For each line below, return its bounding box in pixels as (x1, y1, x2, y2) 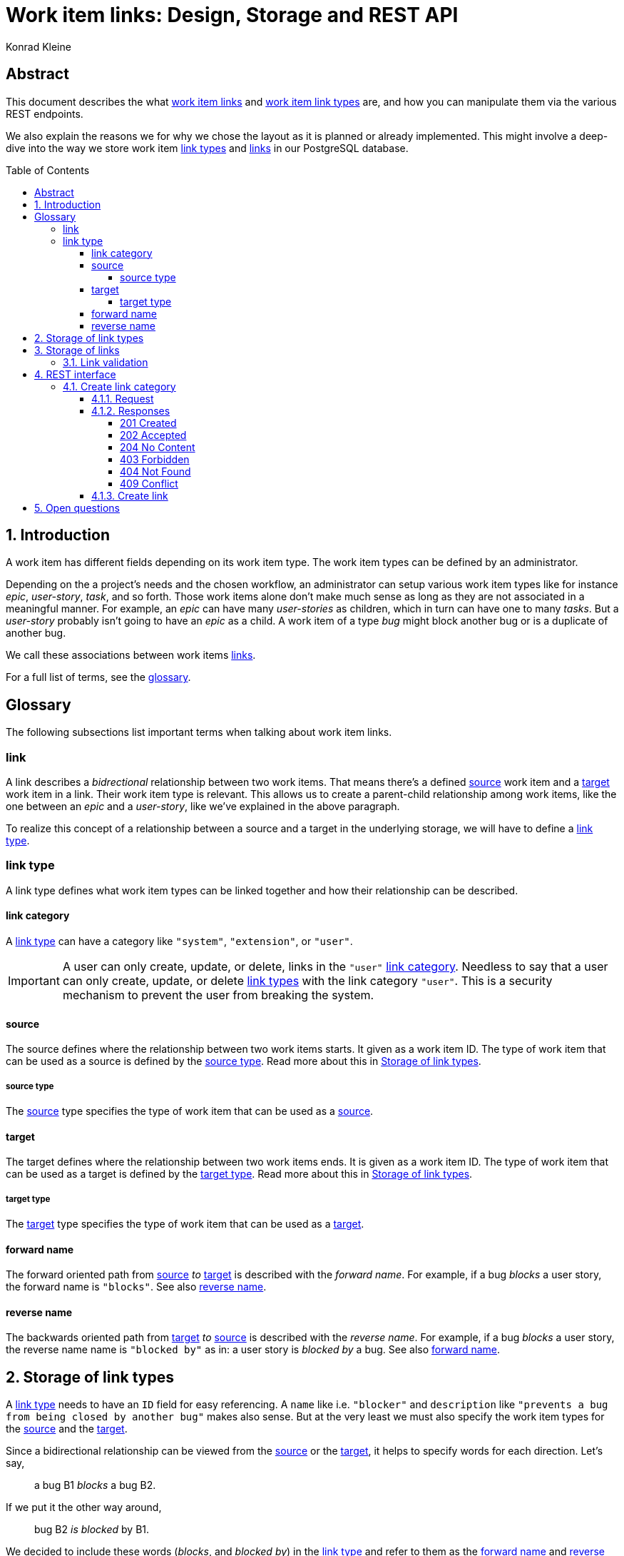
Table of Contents (6, 163, 90, 176)
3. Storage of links (34, 343, 120, 356)
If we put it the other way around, (6, 1501, 162, 1514)
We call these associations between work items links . (6, 649, 256, 662)
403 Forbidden (120, 453, 190, 465)
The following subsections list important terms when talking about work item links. (6, 726, 392, 739)
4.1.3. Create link (91, 489, 168, 502)
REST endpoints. (6, 107, 83, 120)
